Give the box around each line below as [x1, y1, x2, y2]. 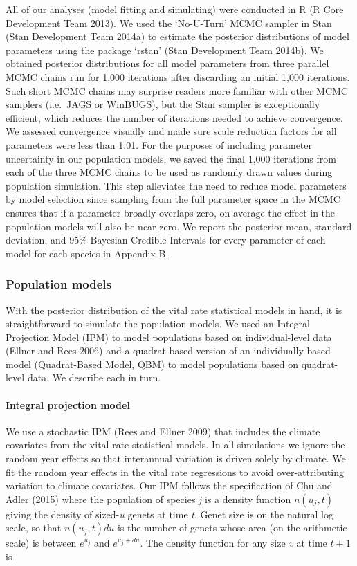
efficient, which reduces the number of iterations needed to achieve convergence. [6, 110, 343, 125]
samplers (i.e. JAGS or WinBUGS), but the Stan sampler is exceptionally [6, 97, 320, 111]
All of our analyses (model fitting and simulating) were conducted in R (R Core [6, 2, 344, 16]
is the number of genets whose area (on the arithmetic [117, 520, 347, 535]
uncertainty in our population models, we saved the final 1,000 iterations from [6, 151, 336, 165]
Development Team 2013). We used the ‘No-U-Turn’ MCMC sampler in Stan [6, 15, 332, 30]
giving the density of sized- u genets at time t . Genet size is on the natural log [6, 506, 333, 521]
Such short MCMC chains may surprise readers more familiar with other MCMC [6, 83, 348, 98]
